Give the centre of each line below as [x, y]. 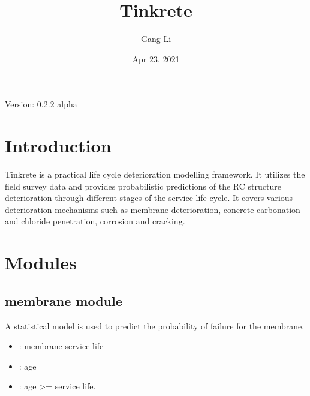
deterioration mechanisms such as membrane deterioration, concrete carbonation [153, 209]
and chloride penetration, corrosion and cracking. [95, 221]
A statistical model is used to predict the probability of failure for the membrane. [155, 325]
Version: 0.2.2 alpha [41, 104]
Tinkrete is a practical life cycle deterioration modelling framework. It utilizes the [155, 174]
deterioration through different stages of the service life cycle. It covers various [149, 198]
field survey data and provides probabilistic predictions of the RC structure [143, 186]
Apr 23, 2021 [156, 58]
